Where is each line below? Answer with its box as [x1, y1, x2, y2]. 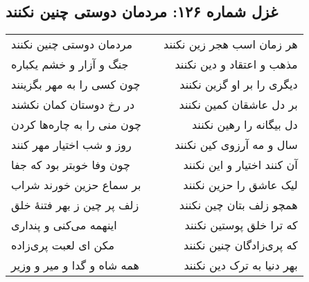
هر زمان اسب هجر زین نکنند [164, 36, 298, 53]
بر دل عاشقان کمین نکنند [179, 96, 298, 113]
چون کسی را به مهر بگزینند [11, 76, 141, 93]
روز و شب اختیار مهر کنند [11, 136, 132, 153]
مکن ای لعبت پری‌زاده [11, 237, 115, 254]
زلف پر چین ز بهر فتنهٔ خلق [11, 197, 139, 213]
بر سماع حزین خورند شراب [11, 177, 141, 193]
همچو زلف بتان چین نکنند [179, 197, 298, 213]
